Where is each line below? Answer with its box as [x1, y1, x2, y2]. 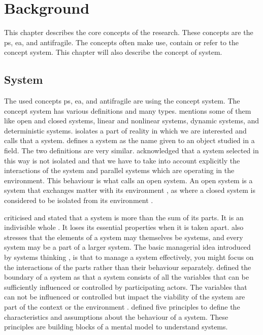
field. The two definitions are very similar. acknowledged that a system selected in [4, 145, 259, 156]
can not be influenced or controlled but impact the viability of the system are [4, 291, 245, 302]
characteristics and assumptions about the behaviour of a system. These [4, 311, 228, 322]
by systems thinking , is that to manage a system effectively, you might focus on [4, 252, 254, 262]
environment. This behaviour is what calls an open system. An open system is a [4, 175, 253, 185]
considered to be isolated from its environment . [4, 195, 153, 206]
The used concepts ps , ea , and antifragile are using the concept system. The [4, 95, 240, 106]
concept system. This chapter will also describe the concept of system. [4, 47, 222, 57]
